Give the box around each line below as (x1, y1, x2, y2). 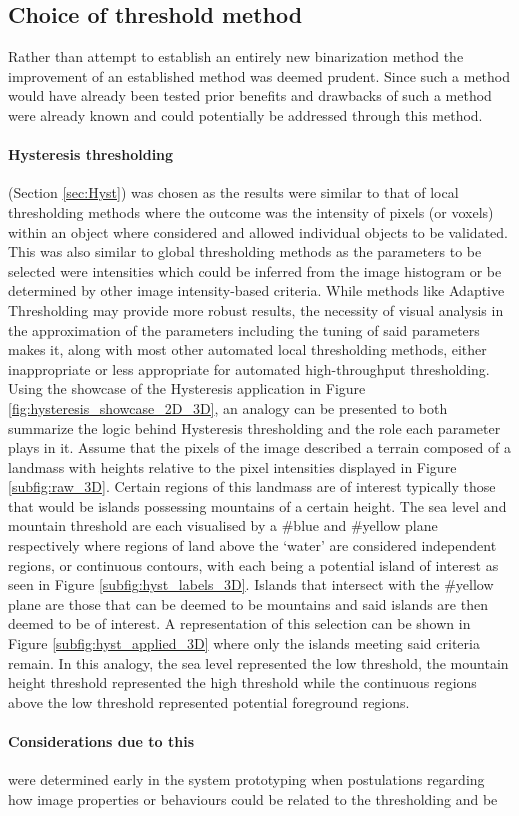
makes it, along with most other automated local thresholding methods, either (8, 339, 487, 360)
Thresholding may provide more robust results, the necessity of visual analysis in (8, 299, 504, 320)
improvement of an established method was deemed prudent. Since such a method (8, 65, 511, 86)
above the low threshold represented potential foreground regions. (8, 691, 410, 712)
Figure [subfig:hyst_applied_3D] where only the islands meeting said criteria (8, 633, 480, 654)
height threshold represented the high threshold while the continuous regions (8, 672, 477, 693)
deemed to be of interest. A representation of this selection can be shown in (8, 613, 471, 634)
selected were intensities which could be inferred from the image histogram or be (8, 260, 502, 281)
